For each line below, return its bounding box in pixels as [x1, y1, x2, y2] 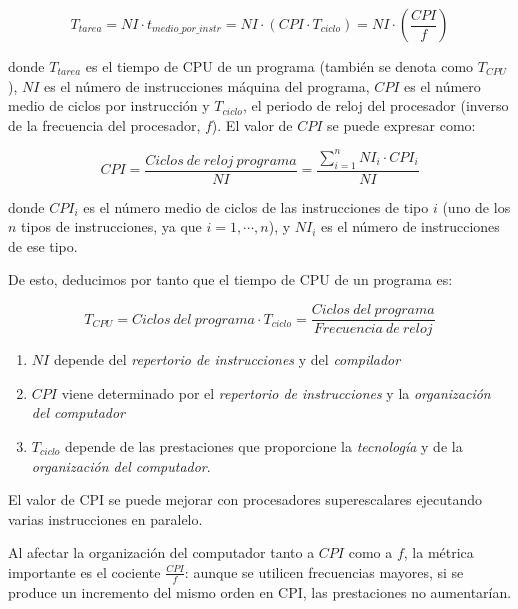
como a [348, 542, 393, 563]
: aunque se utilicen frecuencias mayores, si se [184, 561, 464, 582]
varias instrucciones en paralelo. [8, 508, 203, 529]
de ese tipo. [8, 235, 78, 256]
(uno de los [442, 196, 511, 217]
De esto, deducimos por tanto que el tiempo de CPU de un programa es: [8, 269, 453, 290]
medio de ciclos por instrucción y [8, 95, 210, 116]
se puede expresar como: [327, 114, 476, 135]
